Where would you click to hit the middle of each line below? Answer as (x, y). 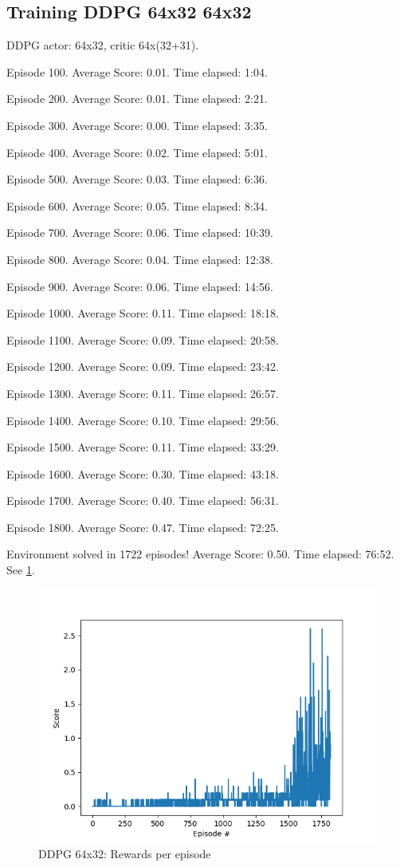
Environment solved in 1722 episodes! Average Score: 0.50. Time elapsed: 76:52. (200, 554)
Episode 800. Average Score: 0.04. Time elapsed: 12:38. (140, 259)
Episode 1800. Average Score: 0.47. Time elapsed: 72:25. (143, 527)
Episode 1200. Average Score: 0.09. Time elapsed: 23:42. (143, 367)
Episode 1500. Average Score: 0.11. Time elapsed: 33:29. (143, 447)
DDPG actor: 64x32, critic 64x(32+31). (103, 45)
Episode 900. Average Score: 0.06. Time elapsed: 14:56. (140, 286)
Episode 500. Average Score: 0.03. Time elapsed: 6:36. (137, 179)
